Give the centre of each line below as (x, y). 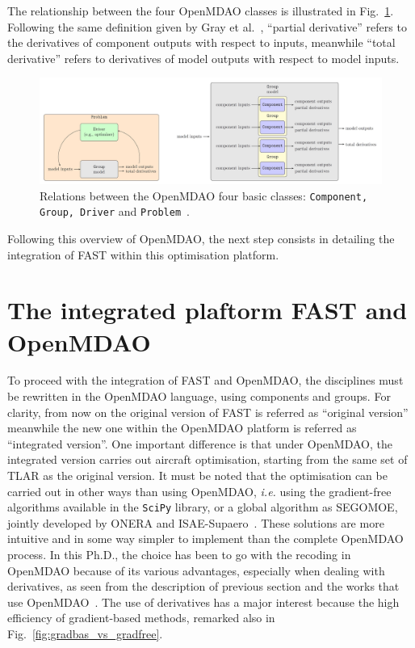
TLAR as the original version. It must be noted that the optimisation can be (197, 475)
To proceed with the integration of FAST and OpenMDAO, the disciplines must (205, 380)
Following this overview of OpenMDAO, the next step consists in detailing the (201, 238)
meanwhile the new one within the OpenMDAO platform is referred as (182, 428)
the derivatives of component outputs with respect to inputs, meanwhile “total (201, 42)
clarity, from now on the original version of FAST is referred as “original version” (208, 412)
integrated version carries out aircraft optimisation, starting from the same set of (207, 459)
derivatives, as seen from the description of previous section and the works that (203, 586)
